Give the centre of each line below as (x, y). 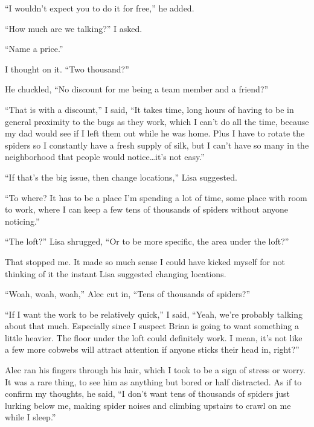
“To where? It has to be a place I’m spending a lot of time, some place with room (156, 197)
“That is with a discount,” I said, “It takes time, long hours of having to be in (149, 109)
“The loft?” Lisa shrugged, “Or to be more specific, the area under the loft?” (147, 241)
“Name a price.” (34, 49)
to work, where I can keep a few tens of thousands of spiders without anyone (147, 209)
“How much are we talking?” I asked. (74, 28)
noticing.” (22, 221)
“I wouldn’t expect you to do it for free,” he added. (100, 8)
